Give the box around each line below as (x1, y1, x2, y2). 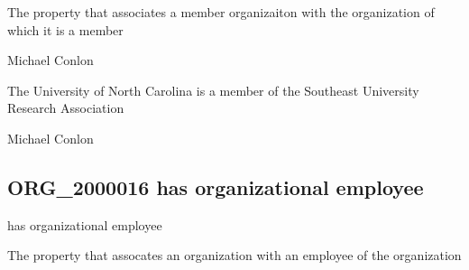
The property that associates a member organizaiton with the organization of (7, 3, 435, 21)
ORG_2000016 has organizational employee (7, 172, 424, 200)
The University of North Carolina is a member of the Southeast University (7, 80, 419, 99)
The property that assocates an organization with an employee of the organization (7, 246, 462, 265)
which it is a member (7, 20, 124, 39)
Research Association (7, 98, 124, 117)
